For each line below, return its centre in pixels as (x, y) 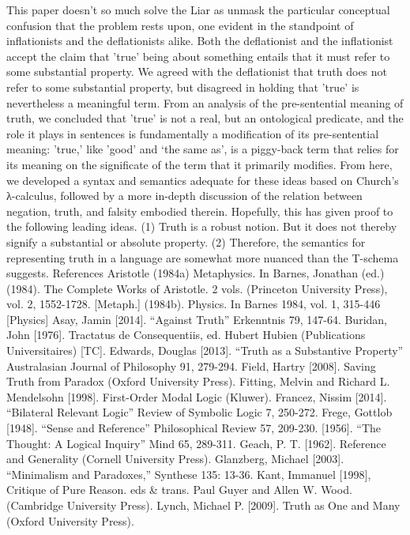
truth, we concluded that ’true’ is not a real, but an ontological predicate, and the (205, 118)
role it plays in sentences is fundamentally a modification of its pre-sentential (193, 133)
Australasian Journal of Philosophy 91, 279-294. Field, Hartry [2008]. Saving (191, 365)
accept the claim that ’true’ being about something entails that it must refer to (198, 56)
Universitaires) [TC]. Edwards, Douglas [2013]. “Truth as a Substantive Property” (205, 350)
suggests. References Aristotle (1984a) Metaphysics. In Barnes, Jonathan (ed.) (196, 273)
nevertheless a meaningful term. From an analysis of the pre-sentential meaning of (205, 102)
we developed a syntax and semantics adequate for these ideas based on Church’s (203, 180)
